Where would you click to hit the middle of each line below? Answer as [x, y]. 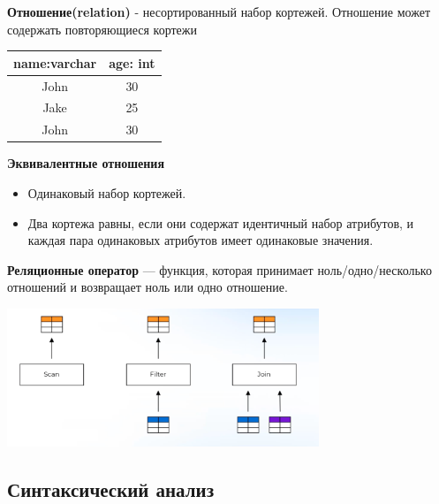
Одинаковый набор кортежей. [107, 192]
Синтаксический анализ [111, 489]
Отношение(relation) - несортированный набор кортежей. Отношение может [219, 11]
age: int [132, 62]
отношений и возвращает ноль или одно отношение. [148, 287]
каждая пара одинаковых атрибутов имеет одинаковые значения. [201, 240]
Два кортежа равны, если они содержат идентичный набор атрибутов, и [221, 222]
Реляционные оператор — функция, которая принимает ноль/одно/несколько [219, 269]
